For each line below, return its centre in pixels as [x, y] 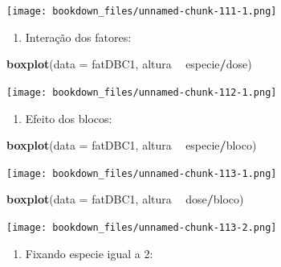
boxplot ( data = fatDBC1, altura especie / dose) [129, 64]
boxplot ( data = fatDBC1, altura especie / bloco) [132, 145]
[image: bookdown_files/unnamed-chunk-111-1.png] [142, 11]
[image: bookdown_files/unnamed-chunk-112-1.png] [142, 92]
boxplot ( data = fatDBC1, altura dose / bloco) [125, 199]
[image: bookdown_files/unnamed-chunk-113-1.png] [142, 173]
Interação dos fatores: [78, 37]
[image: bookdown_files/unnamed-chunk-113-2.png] [142, 227]
